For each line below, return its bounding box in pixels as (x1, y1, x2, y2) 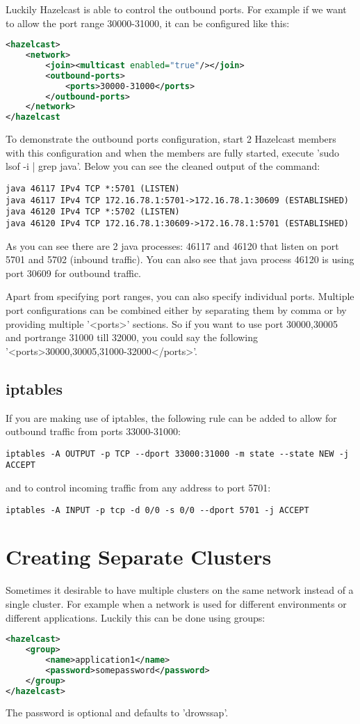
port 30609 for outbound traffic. (6, 265, 141, 280)
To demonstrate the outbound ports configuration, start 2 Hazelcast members (6, 132, 336, 146)
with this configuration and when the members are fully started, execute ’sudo (6, 145, 339, 159)
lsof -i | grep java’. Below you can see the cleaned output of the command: (6, 159, 320, 173)
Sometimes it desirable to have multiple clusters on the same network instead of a (6, 583, 354, 597)
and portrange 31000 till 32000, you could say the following (6, 330, 259, 345)
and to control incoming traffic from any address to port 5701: (6, 480, 271, 495)
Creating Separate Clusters (6, 542, 272, 571)
